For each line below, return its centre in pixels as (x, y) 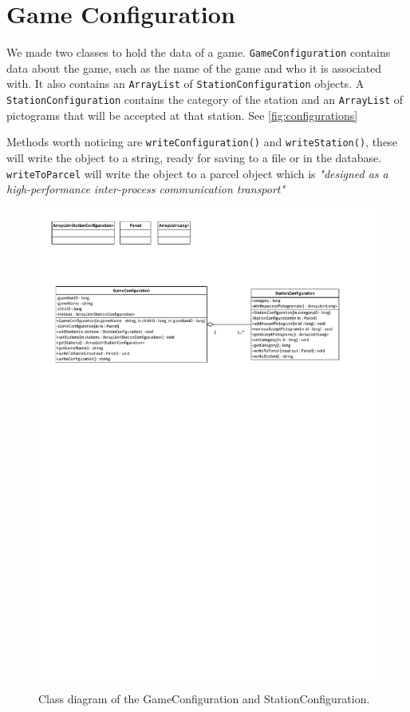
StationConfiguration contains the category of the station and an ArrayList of (205, 99)
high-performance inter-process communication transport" (146, 189)
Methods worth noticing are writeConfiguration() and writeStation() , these (202, 142)
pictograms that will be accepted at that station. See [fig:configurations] (182, 115)
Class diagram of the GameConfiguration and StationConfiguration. (204, 699)
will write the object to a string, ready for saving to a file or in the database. (194, 157)
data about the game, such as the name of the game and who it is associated (194, 68)
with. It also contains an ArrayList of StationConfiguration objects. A (185, 84)
